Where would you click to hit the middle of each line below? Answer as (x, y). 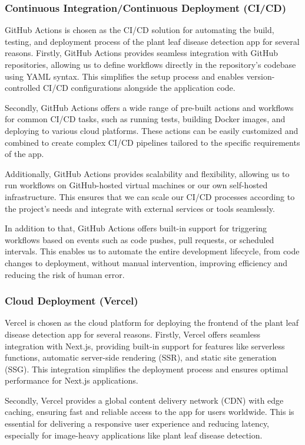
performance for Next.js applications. (72, 380)
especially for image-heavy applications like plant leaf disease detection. (134, 435)
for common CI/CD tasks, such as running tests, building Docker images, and (145, 119)
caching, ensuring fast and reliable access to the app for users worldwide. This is (150, 412)
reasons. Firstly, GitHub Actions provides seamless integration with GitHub (141, 53)
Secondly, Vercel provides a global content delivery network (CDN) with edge (144, 400)
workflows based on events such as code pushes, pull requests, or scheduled (140, 239)
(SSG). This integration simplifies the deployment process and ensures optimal (147, 369)
